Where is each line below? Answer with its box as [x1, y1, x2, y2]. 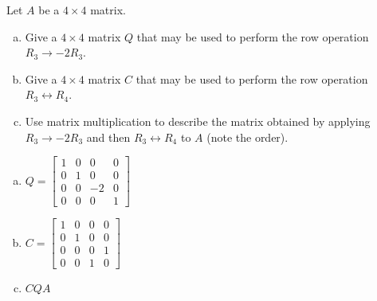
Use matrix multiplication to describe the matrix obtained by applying [25, 112, 371, 129]
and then [86, 128, 131, 145]
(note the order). [206, 128, 289, 145]
